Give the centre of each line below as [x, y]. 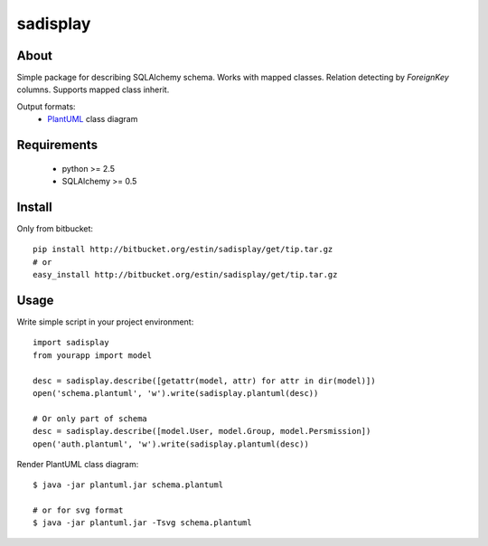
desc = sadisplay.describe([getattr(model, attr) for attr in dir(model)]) [204, 381]
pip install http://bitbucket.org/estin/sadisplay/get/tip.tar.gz [183, 249]
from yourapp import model [93, 355]
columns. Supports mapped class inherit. [93, 89]
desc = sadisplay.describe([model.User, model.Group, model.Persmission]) [202, 431]
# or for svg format [78, 510]
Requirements [57, 145]
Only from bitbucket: [55, 228]
